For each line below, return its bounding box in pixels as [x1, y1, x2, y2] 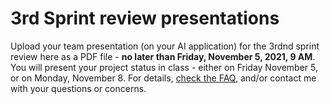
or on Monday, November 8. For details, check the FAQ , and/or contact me [10, 72, 317, 84]
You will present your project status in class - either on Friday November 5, [10, 61, 318, 73]
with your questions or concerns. [10, 82, 147, 94]
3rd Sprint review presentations [10, 7, 280, 30]
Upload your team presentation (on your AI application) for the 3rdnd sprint [10, 40, 320, 52]
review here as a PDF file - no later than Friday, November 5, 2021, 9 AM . [10, 50, 316, 62]
